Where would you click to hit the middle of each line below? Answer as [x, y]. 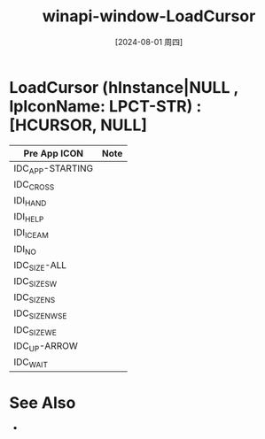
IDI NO [25, 250]
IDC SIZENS [35, 298]
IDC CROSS [34, 185]
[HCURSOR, [53, 125]
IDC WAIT [31, 363]
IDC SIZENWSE [40, 314]
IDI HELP [29, 218]
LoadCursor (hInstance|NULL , [124, 87]
